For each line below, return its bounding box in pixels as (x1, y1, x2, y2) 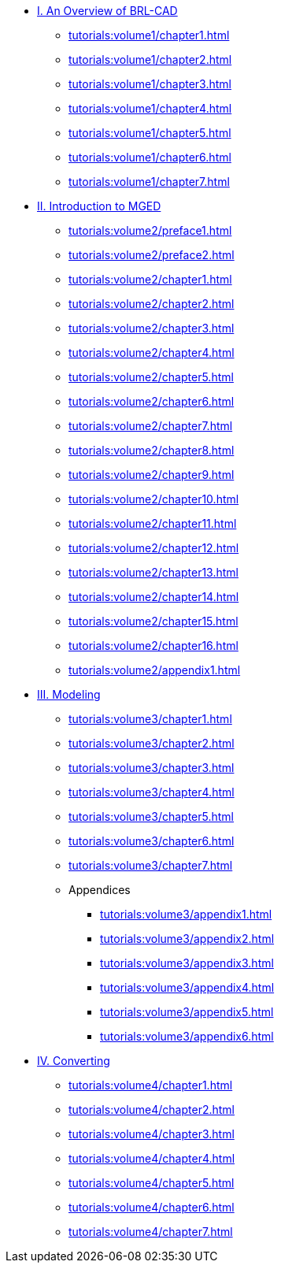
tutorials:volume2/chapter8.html (68, 443, 235, 457)
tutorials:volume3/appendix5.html (100, 1005, 274, 1019)
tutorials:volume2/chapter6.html (68, 395, 235, 408)
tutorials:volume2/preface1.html (68, 224, 232, 237)
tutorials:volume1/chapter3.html (68, 77, 231, 91)
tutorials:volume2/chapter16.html (68, 639, 238, 652)
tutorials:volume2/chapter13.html (68, 566, 238, 579)
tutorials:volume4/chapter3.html (68, 1127, 235, 1141)
